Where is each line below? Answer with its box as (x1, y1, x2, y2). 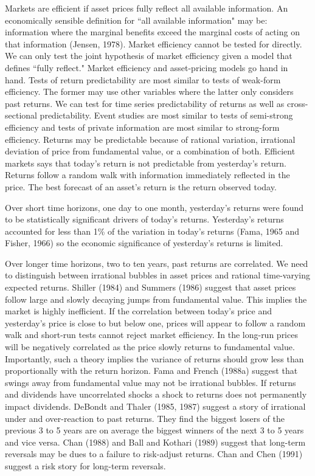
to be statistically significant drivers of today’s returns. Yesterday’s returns (5, 213, 284, 226)
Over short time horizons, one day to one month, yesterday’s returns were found (5, 201, 304, 213)
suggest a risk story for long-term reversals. (5, 459, 166, 472)
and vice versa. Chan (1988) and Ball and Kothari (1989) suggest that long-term (5, 435, 306, 448)
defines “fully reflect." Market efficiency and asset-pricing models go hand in (5, 61, 288, 74)
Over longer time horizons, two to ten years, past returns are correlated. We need (5, 257, 308, 269)
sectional (5, 109, 37, 122)
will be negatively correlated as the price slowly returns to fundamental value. (5, 340, 295, 353)
